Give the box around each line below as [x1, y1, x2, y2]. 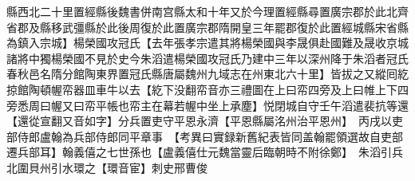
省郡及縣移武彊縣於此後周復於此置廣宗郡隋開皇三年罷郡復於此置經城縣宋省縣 [6, 18, 409, 35]
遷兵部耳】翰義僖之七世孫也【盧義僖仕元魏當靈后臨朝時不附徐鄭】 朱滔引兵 [6, 144, 403, 160]
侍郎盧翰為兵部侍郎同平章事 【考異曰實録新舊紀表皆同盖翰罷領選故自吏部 [17, 128, 403, 144]
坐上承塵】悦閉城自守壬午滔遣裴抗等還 [207, 96, 409, 113]
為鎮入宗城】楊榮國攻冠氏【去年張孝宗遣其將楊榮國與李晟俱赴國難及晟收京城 [6, 34, 409, 51]
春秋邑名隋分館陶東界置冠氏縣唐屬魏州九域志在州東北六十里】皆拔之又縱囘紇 [6, 65, 409, 82]
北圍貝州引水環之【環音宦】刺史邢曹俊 [6, 159, 207, 175]
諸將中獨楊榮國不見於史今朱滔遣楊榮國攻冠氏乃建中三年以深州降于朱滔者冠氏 [6, 49, 409, 66]
